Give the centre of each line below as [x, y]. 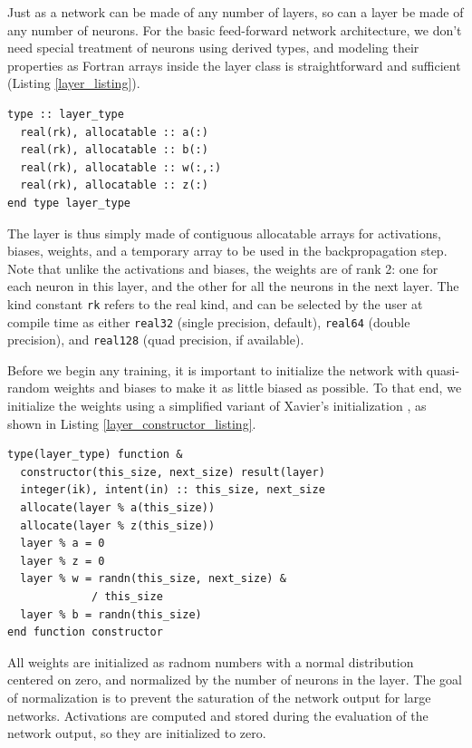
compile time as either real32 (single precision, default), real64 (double [209, 321]
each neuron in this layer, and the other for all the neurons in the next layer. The [233, 286]
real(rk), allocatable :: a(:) [114, 132]
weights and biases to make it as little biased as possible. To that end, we [258, 388]
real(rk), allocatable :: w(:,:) [121, 167]
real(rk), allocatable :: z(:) [114, 185]
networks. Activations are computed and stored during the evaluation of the [218, 715]
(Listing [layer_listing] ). [74, 83]
